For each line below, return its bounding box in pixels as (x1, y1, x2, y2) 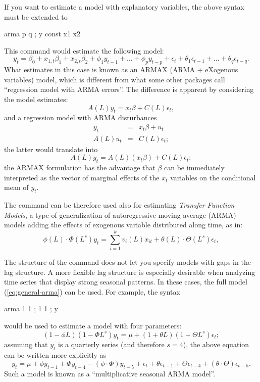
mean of (4, 182, 29, 193)
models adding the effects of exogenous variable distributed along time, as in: (4, 219, 243, 230)
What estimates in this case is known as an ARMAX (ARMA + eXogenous (4, 64, 238, 75)
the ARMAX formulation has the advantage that (4, 162, 155, 173)
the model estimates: (4, 93, 68, 104)
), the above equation (183, 339, 249, 350)
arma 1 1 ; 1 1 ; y (4, 303, 58, 314)
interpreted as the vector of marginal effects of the (4, 172, 160, 182)
